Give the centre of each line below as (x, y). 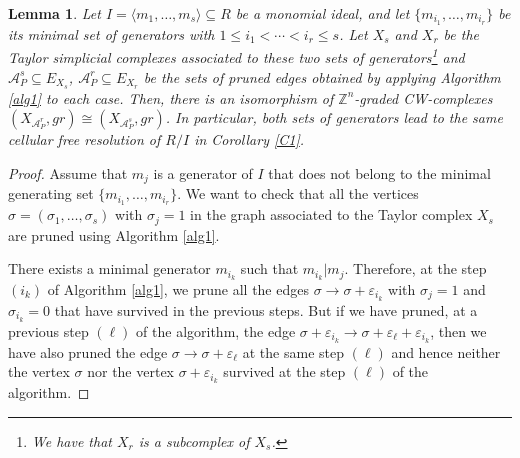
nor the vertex (130, 371)
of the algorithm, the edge (216, 330)
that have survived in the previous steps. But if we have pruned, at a (266, 309)
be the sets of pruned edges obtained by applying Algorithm (322, 76)
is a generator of (203, 172)
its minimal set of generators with (111, 33)
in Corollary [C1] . (249, 139)
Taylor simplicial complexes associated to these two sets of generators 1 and (236, 56)
